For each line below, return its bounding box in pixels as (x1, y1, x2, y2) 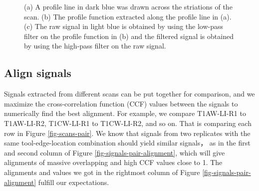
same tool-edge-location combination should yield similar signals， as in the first (4, 137, 251, 148)
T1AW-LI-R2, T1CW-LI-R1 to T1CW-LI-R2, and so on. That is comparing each (4, 117, 252, 128)
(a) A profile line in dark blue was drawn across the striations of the (24, 1, 233, 11)
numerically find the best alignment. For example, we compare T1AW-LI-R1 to (4, 108, 246, 118)
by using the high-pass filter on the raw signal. (24, 40, 166, 51)
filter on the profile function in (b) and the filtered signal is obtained (24, 30, 234, 41)
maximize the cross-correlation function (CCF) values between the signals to (4, 98, 238, 108)
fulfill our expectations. (38, 176, 109, 187)
